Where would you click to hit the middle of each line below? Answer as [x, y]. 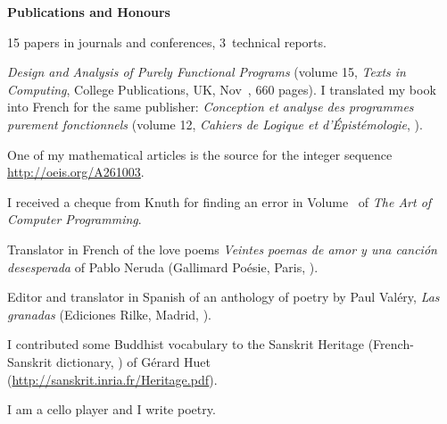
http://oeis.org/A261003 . [76, 172]
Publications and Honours [89, 12]
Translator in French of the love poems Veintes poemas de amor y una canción [222, 249]
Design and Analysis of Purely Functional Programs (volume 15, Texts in [207, 72]
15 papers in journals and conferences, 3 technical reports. [167, 42]
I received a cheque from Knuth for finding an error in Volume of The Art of [219, 201]
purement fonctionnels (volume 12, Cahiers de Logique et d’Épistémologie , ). [215, 124]
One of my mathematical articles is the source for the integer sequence [200, 154]
